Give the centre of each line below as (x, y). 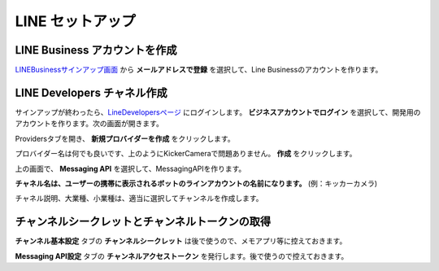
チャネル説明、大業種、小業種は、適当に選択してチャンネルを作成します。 (139, 199)
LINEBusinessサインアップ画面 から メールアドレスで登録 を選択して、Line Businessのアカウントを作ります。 (199, 70)
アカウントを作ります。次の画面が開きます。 (89, 124)
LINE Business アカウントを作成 (96, 50)
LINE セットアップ (75, 21)
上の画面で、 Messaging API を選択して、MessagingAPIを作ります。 (130, 168)
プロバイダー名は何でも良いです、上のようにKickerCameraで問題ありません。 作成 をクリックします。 (186, 154)
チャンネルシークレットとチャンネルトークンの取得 (143, 222)
